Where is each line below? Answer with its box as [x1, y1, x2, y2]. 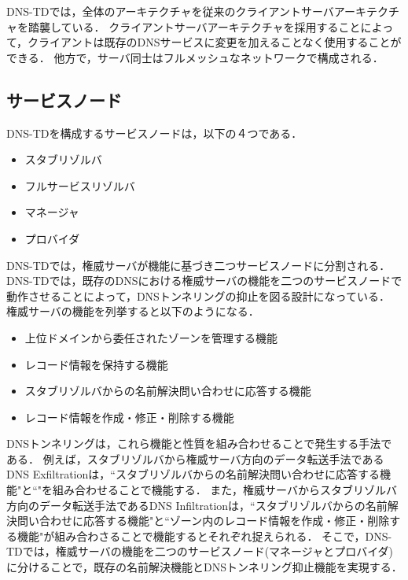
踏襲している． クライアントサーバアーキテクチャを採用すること [28, 18, 361, 35]
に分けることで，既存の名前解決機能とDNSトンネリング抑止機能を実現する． [6, 559, 402, 575]
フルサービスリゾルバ [24, 177, 135, 194]
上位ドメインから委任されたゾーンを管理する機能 [24, 329, 278, 345]
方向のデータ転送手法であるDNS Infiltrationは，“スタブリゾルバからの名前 [6, 497, 388, 513]
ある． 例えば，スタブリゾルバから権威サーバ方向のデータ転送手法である [6, 450, 384, 467]
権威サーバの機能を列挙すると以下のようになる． [6, 303, 259, 320]
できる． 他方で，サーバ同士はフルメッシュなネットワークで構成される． [6, 49, 384, 65]
